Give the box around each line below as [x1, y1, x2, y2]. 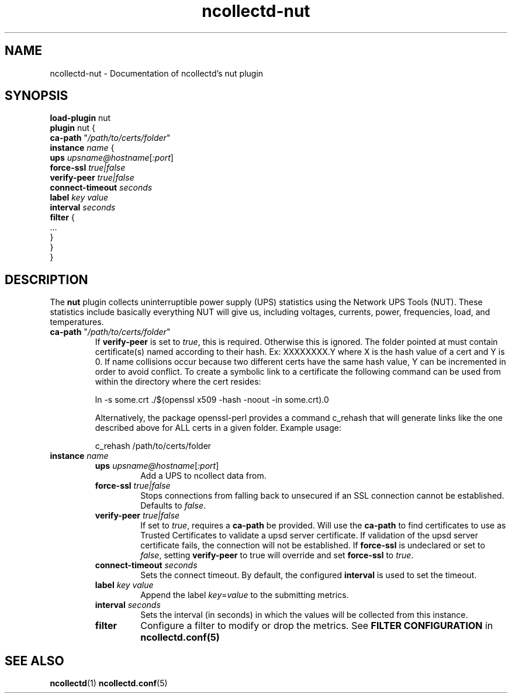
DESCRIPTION [5, 272, 88, 287]
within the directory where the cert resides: [95, 376, 261, 387]
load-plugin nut [50, 113, 111, 123]
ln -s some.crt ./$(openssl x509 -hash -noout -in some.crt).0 [95, 395, 329, 405]
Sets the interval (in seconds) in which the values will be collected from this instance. [140, 610, 468, 620]
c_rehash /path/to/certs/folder [95, 441, 212, 451]
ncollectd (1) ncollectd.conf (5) [50, 678, 168, 689]
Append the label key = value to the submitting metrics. [140, 590, 349, 600]
